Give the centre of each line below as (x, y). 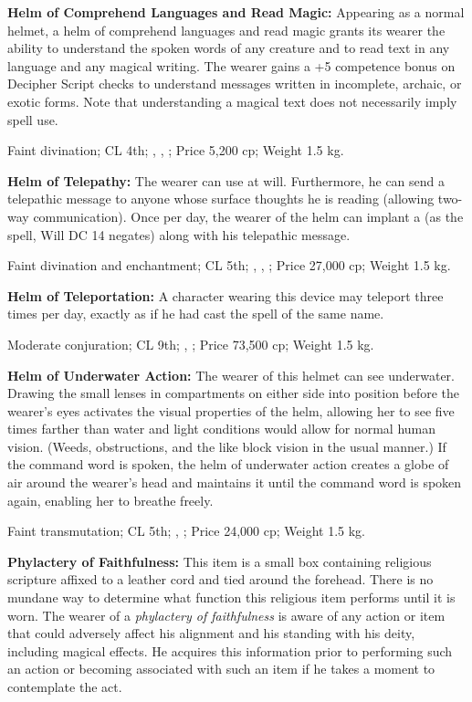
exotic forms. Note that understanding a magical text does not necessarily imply (232, 101)
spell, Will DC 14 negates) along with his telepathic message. (179, 234)
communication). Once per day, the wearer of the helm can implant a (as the (248, 216)
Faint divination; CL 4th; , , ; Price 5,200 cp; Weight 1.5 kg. (176, 150)
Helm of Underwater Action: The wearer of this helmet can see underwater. (231, 375)
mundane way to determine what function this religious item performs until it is (231, 597)
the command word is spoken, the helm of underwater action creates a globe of (228, 464)
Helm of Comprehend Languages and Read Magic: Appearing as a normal (236, 12)
